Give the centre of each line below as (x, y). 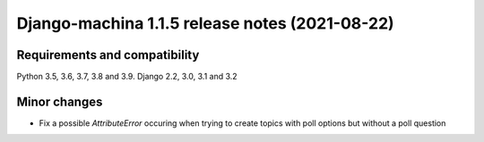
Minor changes (60, 101)
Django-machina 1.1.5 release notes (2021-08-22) (205, 23)
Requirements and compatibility (108, 55)
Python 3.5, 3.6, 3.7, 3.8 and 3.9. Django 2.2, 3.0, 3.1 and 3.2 (127, 77)
